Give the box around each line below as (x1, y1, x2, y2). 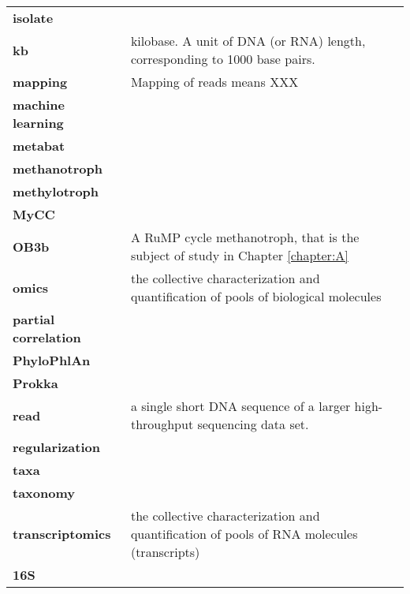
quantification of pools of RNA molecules (130, 525, 358, 543)
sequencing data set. (197, 415, 309, 433)
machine (13, 95, 65, 114)
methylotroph (13, 182, 99, 200)
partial (13, 310, 55, 328)
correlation (13, 328, 81, 346)
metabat (13, 136, 65, 155)
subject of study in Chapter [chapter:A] (130, 246, 348, 264)
